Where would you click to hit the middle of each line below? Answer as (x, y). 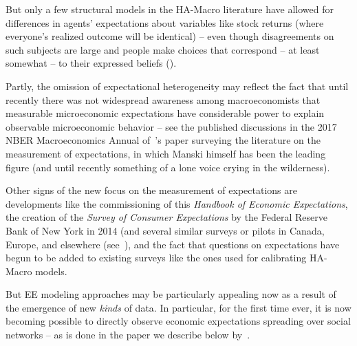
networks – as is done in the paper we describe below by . (128, 335)
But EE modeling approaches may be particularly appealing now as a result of (171, 294)
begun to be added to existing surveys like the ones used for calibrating (156, 258)
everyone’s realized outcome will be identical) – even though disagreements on (170, 36)
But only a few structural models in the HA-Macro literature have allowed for (170, 9)
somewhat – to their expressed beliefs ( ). (91, 63)
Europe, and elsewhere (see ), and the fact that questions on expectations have (173, 244)
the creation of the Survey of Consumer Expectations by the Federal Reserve (166, 217)
